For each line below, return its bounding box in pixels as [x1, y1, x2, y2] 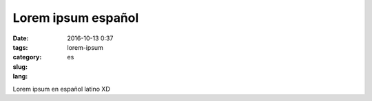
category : [12, 53, 42, 61]
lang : [12, 72, 28, 81]
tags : [12, 43, 28, 51]
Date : [12, 34, 29, 42]
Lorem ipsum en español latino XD [12, 85, 110, 93]
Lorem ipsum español [12, 10, 139, 25]
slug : [12, 62, 28, 71]
